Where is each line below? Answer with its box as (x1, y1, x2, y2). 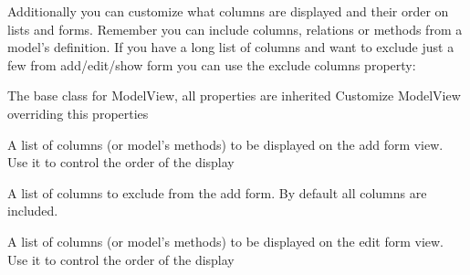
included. (7, 201, 58, 220)
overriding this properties (7, 103, 149, 122)
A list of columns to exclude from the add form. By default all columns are (7, 183, 427, 202)
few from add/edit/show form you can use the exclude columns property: (7, 55, 416, 74)
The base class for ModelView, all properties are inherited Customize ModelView (7, 86, 461, 105)
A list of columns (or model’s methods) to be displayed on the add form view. (7, 134, 444, 153)
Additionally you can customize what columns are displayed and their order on (7, 2, 449, 20)
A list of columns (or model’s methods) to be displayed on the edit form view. (7, 231, 444, 250)
